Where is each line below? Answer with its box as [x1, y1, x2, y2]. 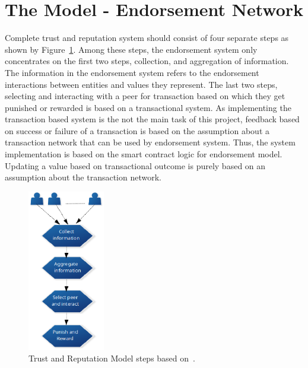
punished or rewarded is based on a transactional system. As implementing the [5, 101, 291, 113]
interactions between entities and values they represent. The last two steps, [5, 78, 278, 90]
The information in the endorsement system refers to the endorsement [5, 66, 259, 78]
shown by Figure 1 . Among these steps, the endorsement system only [5, 43, 258, 55]
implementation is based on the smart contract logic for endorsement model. [5, 148, 282, 160]
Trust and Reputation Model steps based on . [28, 352, 195, 364]
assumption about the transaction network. [5, 171, 161, 183]
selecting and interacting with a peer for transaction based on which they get [5, 90, 285, 102]
